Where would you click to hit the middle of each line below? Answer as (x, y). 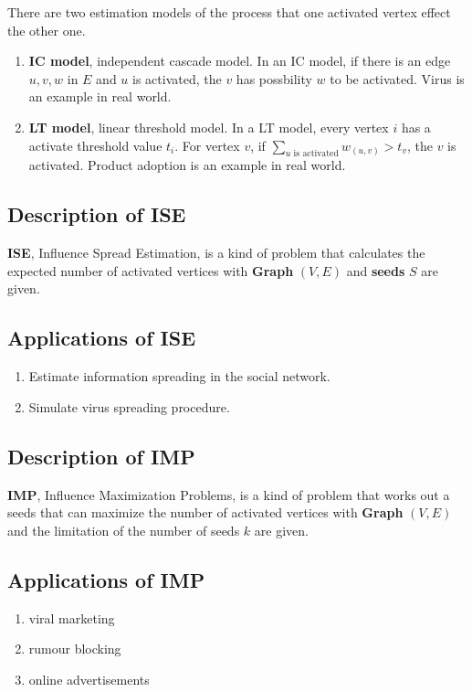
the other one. (47, 30)
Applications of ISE (102, 338)
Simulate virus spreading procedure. (129, 406)
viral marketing (72, 617)
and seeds (376, 270)
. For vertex (207, 145)
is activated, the (177, 78)
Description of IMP (101, 456)
